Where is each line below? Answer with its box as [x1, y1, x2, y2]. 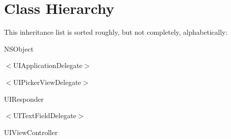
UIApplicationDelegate [13, 60, 83, 70]
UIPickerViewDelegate [13, 76, 81, 87]
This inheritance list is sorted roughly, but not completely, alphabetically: [4, 27, 228, 37]
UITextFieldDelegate [13, 110, 76, 121]
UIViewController [4, 127, 58, 137]
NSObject [4, 43, 34, 54]
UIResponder [4, 93, 44, 104]
